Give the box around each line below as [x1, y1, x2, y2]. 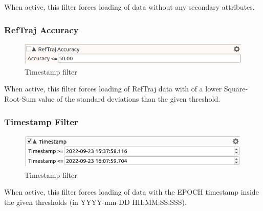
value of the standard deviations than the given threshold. [38, 93, 221, 104]
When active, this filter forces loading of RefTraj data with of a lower [4, 83, 222, 94]
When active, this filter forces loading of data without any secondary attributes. [4, 2, 255, 12]
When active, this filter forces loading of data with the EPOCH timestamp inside [4, 186, 259, 197]
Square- [224, 83, 248, 94]
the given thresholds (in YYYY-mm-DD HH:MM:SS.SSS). [4, 196, 187, 207]
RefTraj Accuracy [4, 23, 79, 36]
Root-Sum [4, 93, 36, 104]
